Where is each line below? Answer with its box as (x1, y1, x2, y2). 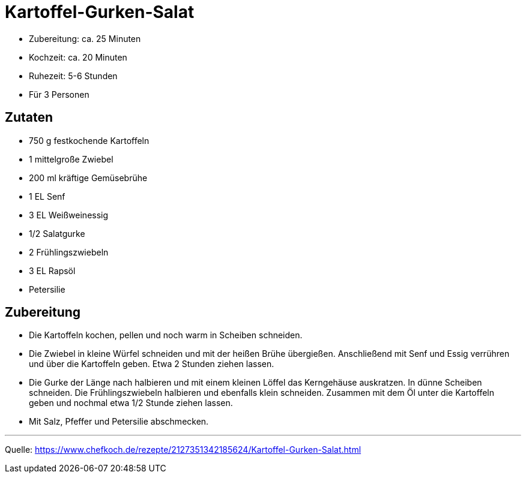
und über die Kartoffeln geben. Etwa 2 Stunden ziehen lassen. (29, 359, 274, 369)
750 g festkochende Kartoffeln (29, 135, 150, 146)
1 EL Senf (29, 191, 65, 202)
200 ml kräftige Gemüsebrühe (29, 172, 148, 183)
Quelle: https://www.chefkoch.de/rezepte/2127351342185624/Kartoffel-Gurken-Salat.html (5, 444, 361, 455)
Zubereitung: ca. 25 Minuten (29, 33, 141, 44)
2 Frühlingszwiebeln (29, 246, 109, 257)
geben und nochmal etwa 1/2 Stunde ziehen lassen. (29, 398, 233, 408)
